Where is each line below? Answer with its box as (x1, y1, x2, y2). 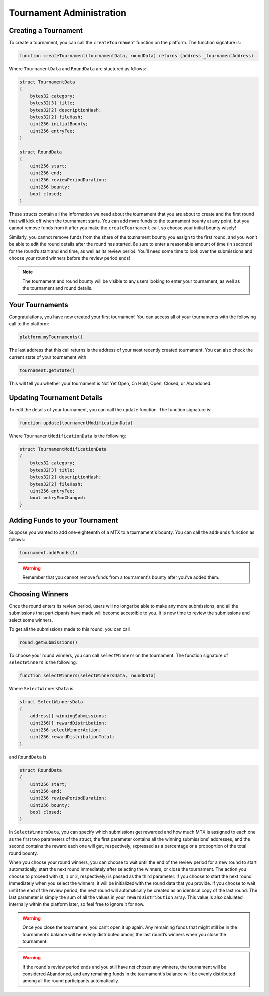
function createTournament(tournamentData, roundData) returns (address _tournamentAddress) (19, 53, 254, 59)
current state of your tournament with (9, 354, 87, 360)
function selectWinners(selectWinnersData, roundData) (19, 673, 156, 679)
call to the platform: (9, 321, 49, 327)
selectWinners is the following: (9, 659, 77, 665)
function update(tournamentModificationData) (19, 420, 133, 426)
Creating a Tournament (9, 26, 83, 35)
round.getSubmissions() (19, 640, 78, 645)
